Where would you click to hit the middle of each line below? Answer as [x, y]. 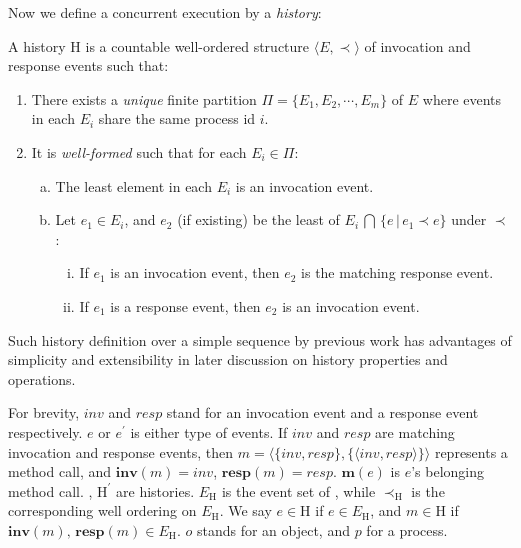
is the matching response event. [397, 272]
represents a [471, 451]
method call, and [60, 471]
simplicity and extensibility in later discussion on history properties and [228, 359]
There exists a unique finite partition [144, 98]
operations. [42, 378]
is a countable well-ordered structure [197, 45]
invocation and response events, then [121, 451]
